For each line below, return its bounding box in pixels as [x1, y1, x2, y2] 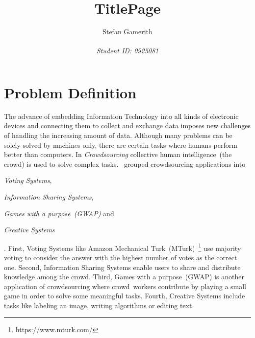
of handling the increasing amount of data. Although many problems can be [4, 130, 232, 140]
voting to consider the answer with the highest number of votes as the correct [4, 252, 237, 263]
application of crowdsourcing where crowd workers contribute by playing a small [4, 281, 247, 291]
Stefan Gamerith [102, 26, 153, 37]
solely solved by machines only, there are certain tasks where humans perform [4, 139, 237, 150]
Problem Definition [4, 82, 137, 102]
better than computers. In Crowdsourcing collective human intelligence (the [4, 149, 232, 159]
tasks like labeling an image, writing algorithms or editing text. [4, 300, 194, 310]
